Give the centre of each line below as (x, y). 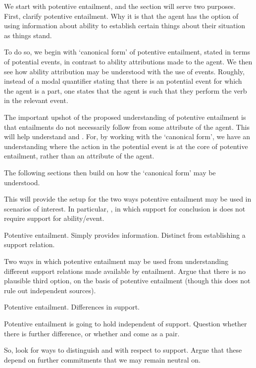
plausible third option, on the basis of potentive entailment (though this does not (127, 281)
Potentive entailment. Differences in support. (72, 307)
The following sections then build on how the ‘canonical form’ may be (110, 172)
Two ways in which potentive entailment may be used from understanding (116, 261)
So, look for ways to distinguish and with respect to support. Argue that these (123, 350)
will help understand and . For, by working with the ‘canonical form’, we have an (127, 136)
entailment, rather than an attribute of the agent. (79, 156)
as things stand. (28, 35)
